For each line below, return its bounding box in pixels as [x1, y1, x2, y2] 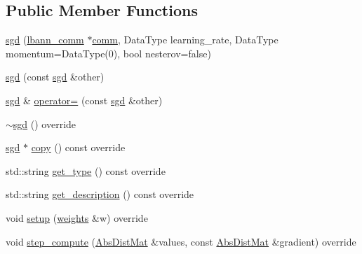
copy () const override [31, 140, 126, 155]
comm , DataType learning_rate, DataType [92, 32, 279, 47]
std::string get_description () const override [6, 187, 194, 202]
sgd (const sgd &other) [6, 69, 105, 84]
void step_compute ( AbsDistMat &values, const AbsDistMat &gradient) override [6, 234, 356, 248]
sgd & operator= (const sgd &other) [6, 92, 163, 107]
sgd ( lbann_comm [6, 32, 84, 47]
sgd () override [13, 116, 76, 131]
